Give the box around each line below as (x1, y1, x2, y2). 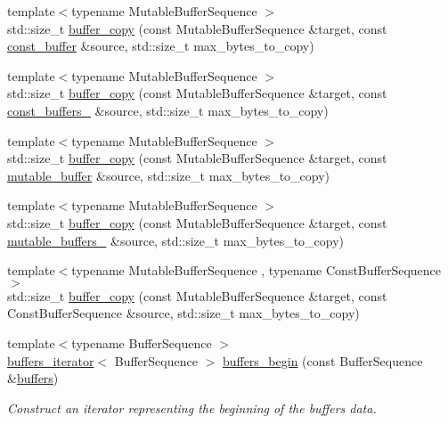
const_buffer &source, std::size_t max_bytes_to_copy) (7, 37, 314, 55)
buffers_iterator (7, 351, 94, 370)
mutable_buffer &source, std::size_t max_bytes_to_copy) (7, 166, 330, 184)
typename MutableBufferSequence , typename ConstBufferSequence (71, 261, 442, 280)
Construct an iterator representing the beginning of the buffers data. (7, 398, 377, 417)
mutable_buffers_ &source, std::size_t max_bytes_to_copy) (7, 231, 345, 249)
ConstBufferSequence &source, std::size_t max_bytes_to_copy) (7, 304, 360, 322)
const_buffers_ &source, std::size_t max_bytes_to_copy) (7, 101, 329, 119)
